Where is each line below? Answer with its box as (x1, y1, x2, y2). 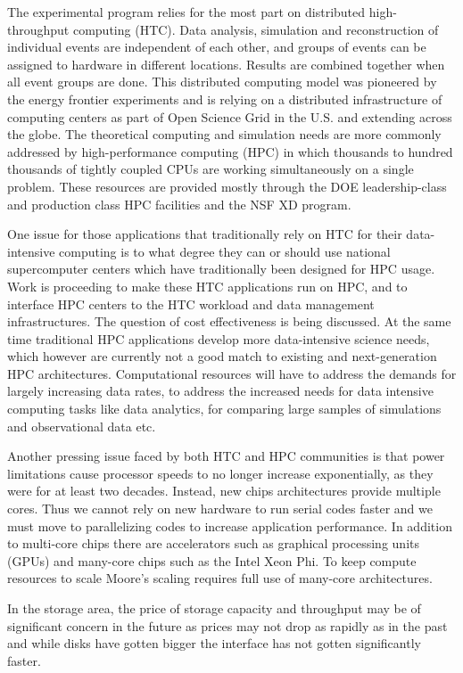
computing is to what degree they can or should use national (59, 242, 391, 260)
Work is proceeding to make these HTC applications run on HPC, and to (7, 276, 408, 295)
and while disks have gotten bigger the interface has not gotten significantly (7, 634, 421, 652)
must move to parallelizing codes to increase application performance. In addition (7, 516, 452, 535)
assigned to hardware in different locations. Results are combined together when (7, 54, 445, 73)
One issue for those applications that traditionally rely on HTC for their (7, 225, 402, 243)
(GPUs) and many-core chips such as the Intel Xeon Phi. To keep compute (7, 551, 417, 570)
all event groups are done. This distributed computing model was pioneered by (7, 72, 437, 91)
